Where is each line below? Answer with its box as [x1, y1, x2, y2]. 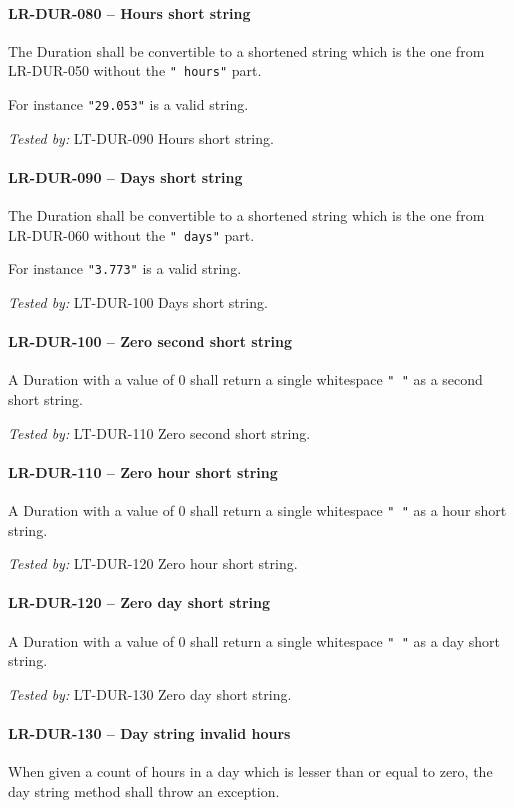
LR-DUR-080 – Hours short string [8, 2, 251, 23]
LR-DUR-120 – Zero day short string [8, 592, 271, 613]
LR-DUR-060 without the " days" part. [8, 224, 255, 245]
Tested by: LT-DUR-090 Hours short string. [8, 127, 274, 148]
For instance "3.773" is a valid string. [8, 258, 242, 279]
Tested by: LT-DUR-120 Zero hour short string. [8, 553, 298, 574]
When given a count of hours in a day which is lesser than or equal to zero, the [8, 761, 493, 782]
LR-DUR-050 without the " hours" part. [8, 60, 262, 81]
